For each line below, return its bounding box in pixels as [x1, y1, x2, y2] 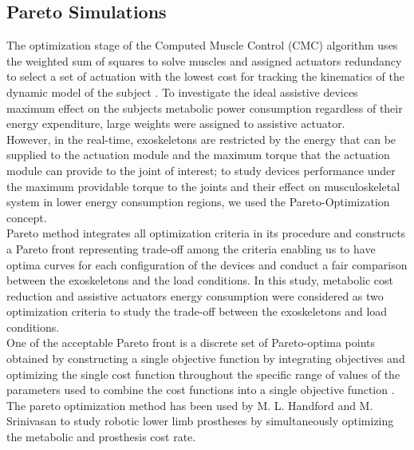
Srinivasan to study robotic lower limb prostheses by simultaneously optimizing [6, 412, 394, 429]
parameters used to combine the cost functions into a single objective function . [6, 381, 395, 398]
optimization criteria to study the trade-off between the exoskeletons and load [6, 303, 388, 320]
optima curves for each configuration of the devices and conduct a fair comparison [6, 256, 408, 273]
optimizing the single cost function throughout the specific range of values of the [6, 365, 400, 382]
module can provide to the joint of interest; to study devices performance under [6, 161, 396, 178]
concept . [6, 209, 47, 225]
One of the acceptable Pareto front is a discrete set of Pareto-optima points [6, 334, 376, 351]
